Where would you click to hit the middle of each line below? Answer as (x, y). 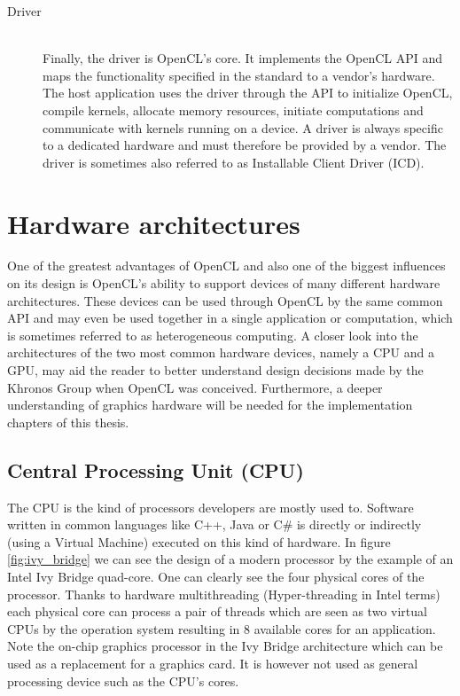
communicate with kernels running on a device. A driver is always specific (243, 127)
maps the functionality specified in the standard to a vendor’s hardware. (239, 75)
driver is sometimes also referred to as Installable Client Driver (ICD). (234, 162)
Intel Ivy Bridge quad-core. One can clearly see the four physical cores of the (216, 576)
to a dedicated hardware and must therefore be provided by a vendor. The (245, 145)
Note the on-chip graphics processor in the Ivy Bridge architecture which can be (225, 646)
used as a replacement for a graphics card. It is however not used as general (213, 663)
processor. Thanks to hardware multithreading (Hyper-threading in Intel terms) (224, 594)
